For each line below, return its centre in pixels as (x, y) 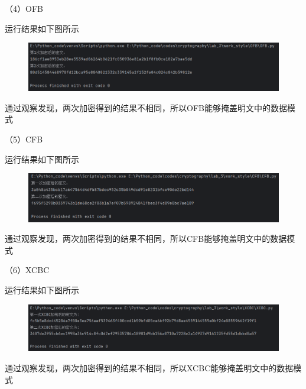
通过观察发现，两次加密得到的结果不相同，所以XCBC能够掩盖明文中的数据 (149, 368)
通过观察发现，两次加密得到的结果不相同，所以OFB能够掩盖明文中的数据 (146, 107)
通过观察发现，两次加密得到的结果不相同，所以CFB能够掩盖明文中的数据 (146, 239)
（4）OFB (24, 8)
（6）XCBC (27, 270)
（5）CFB (24, 139)
